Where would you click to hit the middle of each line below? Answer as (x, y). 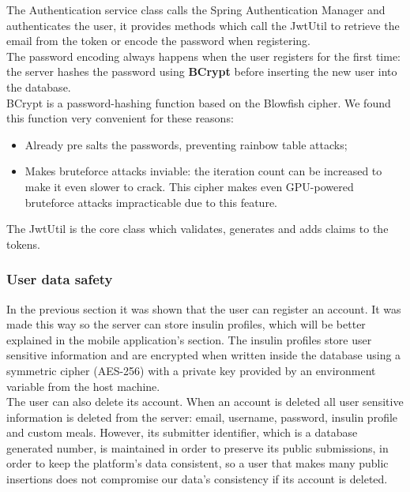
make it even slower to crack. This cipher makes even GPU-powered (189, 186)
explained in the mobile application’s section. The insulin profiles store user (189, 339)
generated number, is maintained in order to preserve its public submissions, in (197, 447)
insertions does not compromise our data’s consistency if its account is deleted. (197, 479)
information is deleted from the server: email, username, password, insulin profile (202, 417)
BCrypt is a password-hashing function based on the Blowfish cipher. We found (199, 102)
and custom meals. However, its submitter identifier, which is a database (182, 432)
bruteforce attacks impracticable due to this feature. (151, 202)
